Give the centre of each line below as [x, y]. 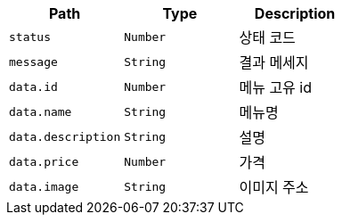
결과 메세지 [274, 62]
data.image [44, 186]
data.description [65, 136]
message [33, 62]
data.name [41, 111]
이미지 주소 [274, 187]
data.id [33, 86]
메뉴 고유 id [276, 87]
